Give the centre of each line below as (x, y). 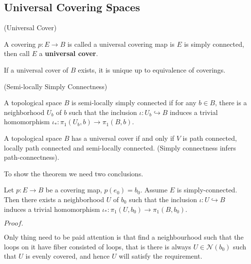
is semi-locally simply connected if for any (134, 103)
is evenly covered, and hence (68, 256)
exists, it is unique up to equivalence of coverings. (152, 69)
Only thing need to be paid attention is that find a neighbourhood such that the (124, 237)
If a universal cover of (36, 69)
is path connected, (210, 138)
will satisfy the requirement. (161, 256)
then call (17, 53)
